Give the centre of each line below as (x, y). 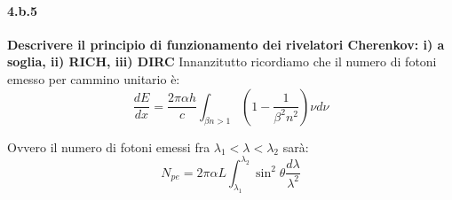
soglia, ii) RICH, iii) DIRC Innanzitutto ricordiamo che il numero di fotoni (222, 62)
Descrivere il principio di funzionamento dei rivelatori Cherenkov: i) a (226, 44)
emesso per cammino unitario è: (94, 78)
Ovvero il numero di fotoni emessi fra (109, 146)
